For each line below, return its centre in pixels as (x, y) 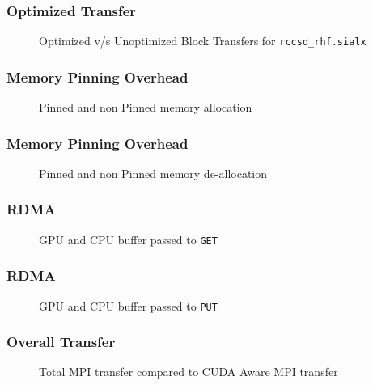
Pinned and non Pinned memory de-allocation (153, 173)
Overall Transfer (61, 342)
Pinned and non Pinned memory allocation (146, 107)
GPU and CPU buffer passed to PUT (128, 305)
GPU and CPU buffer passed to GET (128, 239)
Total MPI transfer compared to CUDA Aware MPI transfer (189, 372)
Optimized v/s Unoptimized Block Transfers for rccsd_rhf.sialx (203, 41)
